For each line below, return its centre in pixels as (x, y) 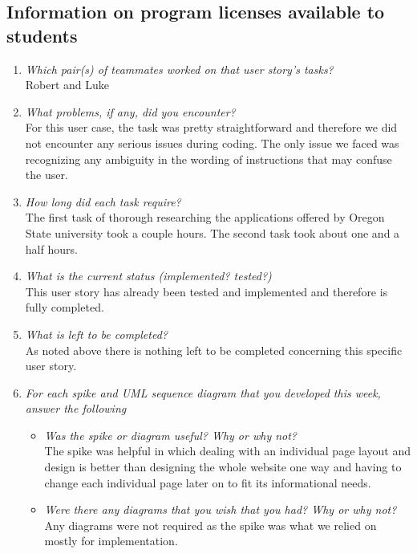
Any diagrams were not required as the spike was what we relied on (211, 525)
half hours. (51, 248)
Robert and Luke (67, 85)
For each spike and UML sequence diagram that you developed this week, (203, 392)
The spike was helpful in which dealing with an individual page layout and (227, 451)
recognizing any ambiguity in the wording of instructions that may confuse (208, 159)
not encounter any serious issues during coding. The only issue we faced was (212, 143)
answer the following (76, 408)
